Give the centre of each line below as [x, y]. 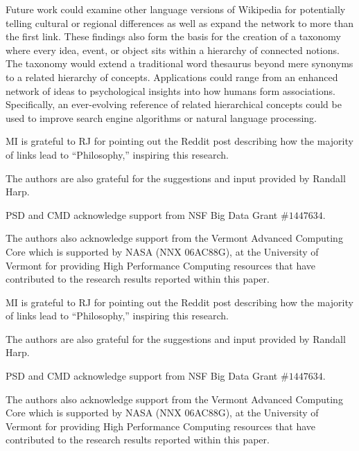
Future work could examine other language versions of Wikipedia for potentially [176, 9]
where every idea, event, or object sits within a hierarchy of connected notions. [173, 50]
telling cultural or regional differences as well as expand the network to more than [180, 23]
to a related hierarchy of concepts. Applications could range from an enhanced [172, 77]
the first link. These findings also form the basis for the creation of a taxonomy [174, 36]
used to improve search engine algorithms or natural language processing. [161, 117]
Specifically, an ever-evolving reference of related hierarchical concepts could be [174, 104]
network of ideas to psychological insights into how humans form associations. [170, 90]
